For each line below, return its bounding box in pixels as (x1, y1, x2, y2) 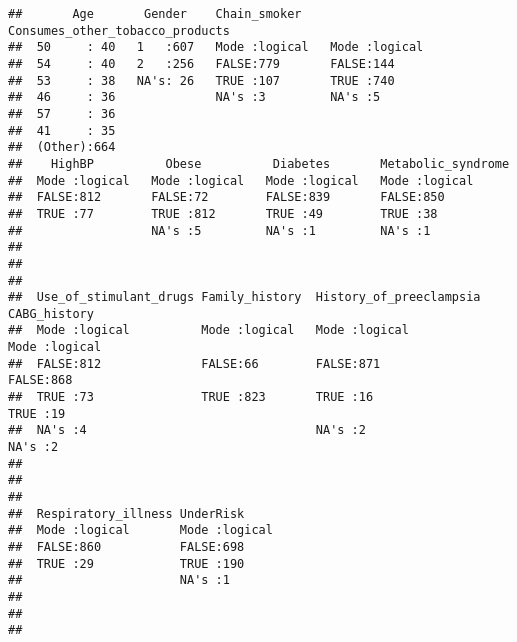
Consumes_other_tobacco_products (8, 23, 230, 38)
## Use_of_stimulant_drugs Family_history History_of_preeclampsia (8, 290, 481, 305)
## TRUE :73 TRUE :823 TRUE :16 (8, 390, 374, 405)
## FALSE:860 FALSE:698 (8, 540, 245, 554)
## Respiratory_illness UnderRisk (8, 506, 245, 521)
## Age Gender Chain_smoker (8, 7, 302, 21)
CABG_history (8, 306, 94, 321)
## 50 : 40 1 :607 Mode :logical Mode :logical (8, 40, 424, 55)
